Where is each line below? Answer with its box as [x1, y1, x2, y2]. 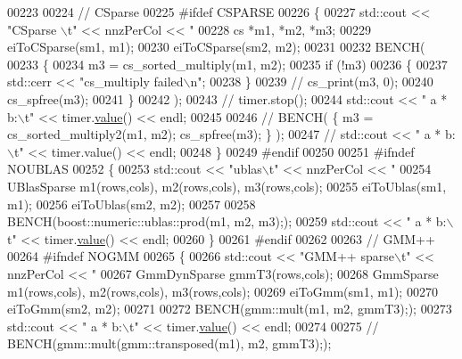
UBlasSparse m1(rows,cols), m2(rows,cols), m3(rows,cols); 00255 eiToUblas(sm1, [7, 176, 447, 195]
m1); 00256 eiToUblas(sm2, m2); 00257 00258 [7, 194, 256, 213]
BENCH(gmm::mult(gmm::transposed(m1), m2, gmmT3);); [7, 334, 332, 353]
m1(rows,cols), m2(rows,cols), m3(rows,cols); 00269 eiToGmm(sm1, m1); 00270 [7, 281, 438, 300]
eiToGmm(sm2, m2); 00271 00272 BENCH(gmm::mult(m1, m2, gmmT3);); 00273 [7, 299, 452, 318]
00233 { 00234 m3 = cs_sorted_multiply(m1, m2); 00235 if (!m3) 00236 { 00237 [7, 54, 448, 73]
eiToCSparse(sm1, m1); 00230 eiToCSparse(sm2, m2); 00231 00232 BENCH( [7, 37, 425, 56]
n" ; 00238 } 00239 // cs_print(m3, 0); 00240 [190, 72, 433, 91]
